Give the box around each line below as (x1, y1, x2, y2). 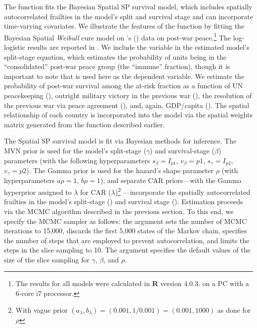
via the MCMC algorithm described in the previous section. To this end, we (4, 206, 234, 216)
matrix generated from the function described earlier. (4, 119, 165, 129)
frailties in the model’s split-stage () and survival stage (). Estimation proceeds (4, 196, 243, 207)
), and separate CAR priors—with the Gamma (100, 175, 242, 185)
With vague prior (15, 304, 68, 315)
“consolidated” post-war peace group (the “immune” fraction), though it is (4, 61, 230, 72)
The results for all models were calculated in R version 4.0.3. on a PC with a (15, 278, 249, 289)
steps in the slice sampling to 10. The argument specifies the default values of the (4, 245, 251, 255)
